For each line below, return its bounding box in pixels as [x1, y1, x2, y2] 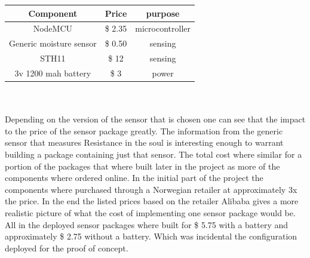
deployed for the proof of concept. [5, 241, 128, 254]
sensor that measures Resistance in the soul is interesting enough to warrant [5, 136, 284, 149]
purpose [146, 7, 180, 19]
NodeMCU [33, 22, 72, 35]
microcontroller [135, 22, 191, 35]
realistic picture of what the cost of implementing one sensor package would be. [5, 206, 296, 219]
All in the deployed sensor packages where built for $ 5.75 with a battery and [5, 218, 288, 231]
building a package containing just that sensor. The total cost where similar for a [5, 148, 302, 160]
